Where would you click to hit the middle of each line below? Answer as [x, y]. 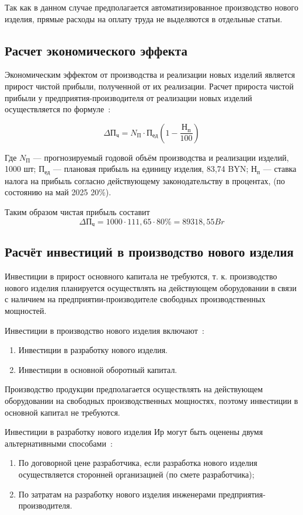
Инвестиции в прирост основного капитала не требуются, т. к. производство [141, 276]
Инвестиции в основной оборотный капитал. [98, 369]
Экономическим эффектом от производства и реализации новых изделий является [150, 75]
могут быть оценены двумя [215, 432]
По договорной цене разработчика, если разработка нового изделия [138, 463]
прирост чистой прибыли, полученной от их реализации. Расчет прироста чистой [149, 86]
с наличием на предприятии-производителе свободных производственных [135, 299]
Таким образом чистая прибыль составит [77, 212]
